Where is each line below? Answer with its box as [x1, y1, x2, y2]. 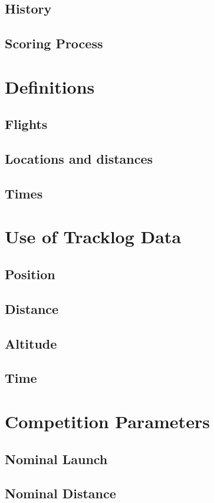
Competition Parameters [5, 409, 210, 433]
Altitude [5, 334, 57, 352]
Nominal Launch [5, 449, 108, 468]
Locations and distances [5, 150, 153, 168]
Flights [5, 115, 48, 133]
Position [5, 265, 55, 283]
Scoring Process [5, 34, 103, 52]
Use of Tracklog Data [5, 224, 182, 249]
